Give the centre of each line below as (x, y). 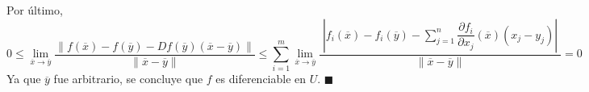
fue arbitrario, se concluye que (128, 79)
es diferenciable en (261, 79)
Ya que (24, 79)
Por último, (35, 10)
